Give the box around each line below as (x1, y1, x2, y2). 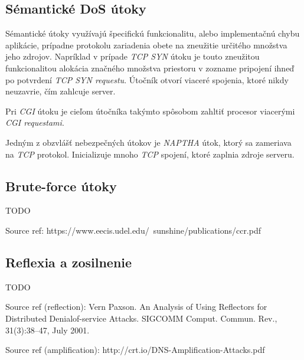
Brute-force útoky (5, 176, 117, 195)
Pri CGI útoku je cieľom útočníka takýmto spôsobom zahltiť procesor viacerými (5, 104, 295, 117)
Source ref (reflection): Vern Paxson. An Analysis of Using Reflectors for (5, 300, 267, 313)
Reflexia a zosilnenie (5, 253, 132, 271)
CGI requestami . (5, 116, 64, 129)
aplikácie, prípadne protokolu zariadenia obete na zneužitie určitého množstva (5, 38, 287, 51)
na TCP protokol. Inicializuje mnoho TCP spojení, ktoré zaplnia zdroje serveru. (5, 148, 295, 160)
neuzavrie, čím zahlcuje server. (5, 85, 116, 97)
